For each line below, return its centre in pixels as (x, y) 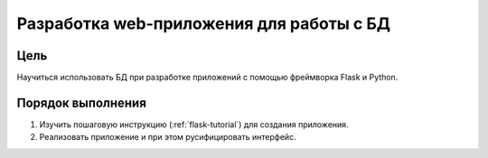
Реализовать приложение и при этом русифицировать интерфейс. (168, 137)
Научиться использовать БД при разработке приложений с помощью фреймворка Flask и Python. (207, 78)
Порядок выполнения (81, 102)
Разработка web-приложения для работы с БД (204, 23)
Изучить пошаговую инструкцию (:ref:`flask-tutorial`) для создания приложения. (194, 124)
